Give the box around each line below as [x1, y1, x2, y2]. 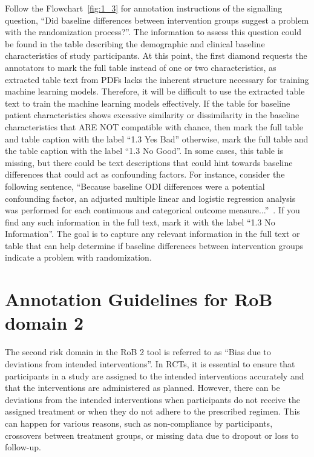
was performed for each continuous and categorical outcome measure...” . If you [5, 204, 300, 216]
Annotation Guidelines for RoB [5, 287, 273, 312]
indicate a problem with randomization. [5, 251, 152, 264]
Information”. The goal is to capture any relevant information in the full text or [5, 227, 300, 240]
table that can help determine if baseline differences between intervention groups [5, 239, 304, 252]
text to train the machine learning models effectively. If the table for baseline [5, 96, 290, 109]
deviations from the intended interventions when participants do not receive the [5, 393, 301, 405]
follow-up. [5, 441, 41, 453]
